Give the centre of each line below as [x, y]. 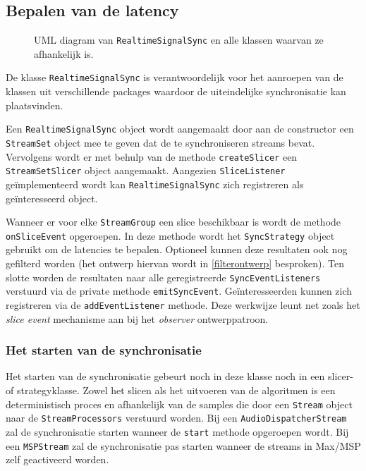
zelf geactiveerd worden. [57, 459]
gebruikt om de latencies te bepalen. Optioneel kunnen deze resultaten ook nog [177, 249]
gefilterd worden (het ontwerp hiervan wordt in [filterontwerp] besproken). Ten [175, 263]
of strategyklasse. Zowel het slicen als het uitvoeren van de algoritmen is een [171, 390]
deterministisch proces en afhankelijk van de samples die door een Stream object [179, 404]
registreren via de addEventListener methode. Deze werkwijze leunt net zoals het [183, 304]
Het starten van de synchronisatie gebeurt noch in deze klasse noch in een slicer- [179, 376]
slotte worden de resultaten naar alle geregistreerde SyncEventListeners [163, 277]
